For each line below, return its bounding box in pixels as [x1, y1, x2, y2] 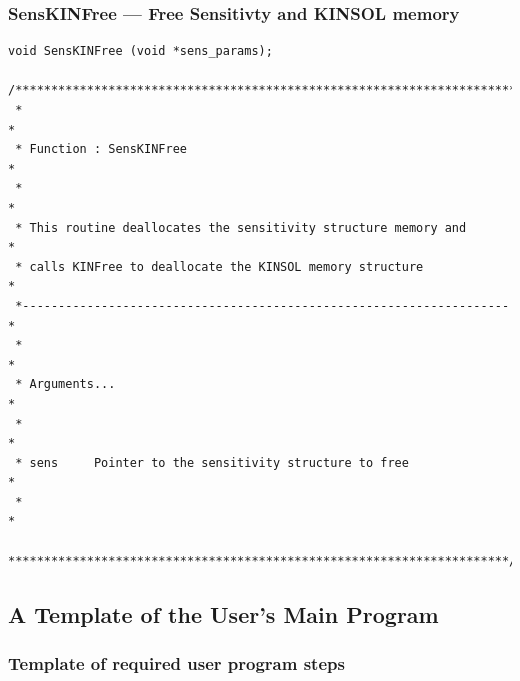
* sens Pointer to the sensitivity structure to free [15, 455, 409, 470]
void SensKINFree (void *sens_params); [8, 44, 273, 59]
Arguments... [29, 377, 116, 392]
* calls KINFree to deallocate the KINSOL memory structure [15, 259, 424, 274]
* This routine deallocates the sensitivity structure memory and [15, 220, 467, 235]
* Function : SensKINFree [15, 142, 187, 157]
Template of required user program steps [8, 650, 345, 675]
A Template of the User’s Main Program [8, 598, 439, 629]
